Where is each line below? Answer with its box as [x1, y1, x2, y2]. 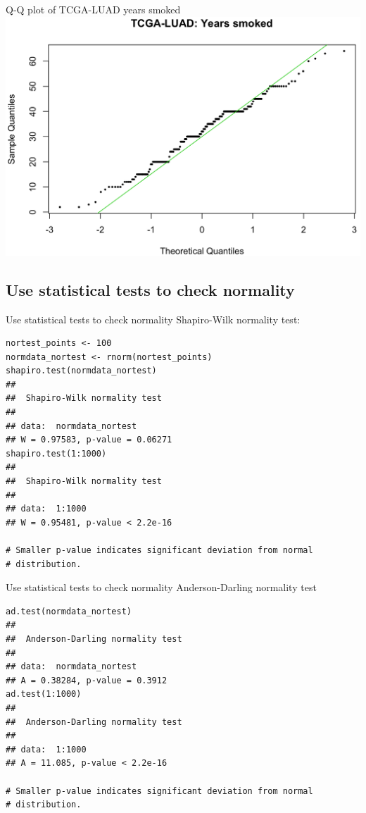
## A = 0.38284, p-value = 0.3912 [6, 675, 168, 685]
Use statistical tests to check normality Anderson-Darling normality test [6, 580, 317, 595]
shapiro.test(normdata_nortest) [6, 366, 157, 376]
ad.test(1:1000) [6, 689, 82, 700]
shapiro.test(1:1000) [6, 448, 107, 459]
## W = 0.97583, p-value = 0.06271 [6, 435, 172, 445]
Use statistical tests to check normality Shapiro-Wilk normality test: [6, 311, 301, 326]
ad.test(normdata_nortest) [6, 606, 132, 616]
